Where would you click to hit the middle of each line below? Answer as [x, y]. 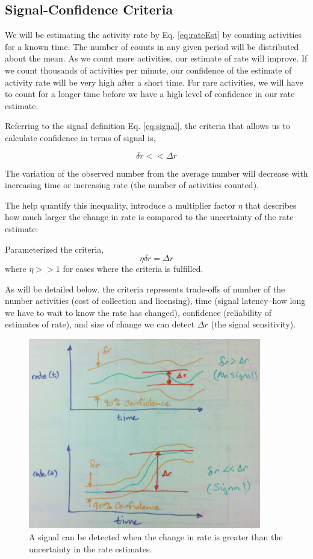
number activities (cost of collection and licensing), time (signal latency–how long [155, 301]
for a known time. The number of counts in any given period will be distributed [152, 46]
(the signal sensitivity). [253, 324]
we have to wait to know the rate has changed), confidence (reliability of [138, 312]
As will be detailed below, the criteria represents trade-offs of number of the [145, 289]
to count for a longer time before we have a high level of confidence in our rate [150, 94]
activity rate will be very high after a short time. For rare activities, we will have [154, 82]
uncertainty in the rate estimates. [91, 548]
